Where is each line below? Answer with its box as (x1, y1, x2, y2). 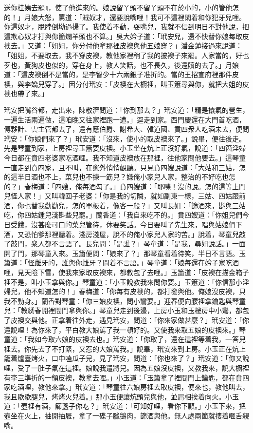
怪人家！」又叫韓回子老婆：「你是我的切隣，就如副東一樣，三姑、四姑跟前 (10, 191, 246, 201)
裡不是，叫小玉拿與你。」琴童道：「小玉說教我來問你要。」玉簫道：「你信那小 (4, 276, 242, 287)
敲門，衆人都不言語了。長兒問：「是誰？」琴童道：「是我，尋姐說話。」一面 (10, 238, 246, 249)
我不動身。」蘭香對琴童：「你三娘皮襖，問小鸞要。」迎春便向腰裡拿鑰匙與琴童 (4, 295, 246, 306)
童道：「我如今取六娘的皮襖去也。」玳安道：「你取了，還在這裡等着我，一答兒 (4, 334, 246, 344)
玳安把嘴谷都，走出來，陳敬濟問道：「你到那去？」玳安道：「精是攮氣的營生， (4, 104, 249, 115)
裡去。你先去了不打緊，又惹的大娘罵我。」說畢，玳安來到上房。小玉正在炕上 (4, 343, 246, 354)
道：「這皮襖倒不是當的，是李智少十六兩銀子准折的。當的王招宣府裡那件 (4, 69, 232, 79)
